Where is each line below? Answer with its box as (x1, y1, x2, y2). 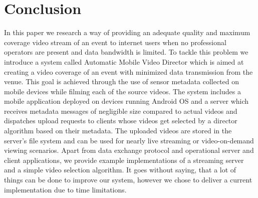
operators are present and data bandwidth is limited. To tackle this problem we (4, 47, 248, 57)
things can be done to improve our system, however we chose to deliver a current (4, 174, 252, 185)
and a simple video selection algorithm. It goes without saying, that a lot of (4, 164, 236, 175)
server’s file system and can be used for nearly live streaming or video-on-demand (4, 135, 254, 145)
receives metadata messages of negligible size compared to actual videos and (4, 105, 237, 116)
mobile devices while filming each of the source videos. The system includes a (4, 86, 241, 96)
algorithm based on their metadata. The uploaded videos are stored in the (4, 125, 232, 136)
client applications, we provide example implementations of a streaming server (4, 154, 244, 165)
